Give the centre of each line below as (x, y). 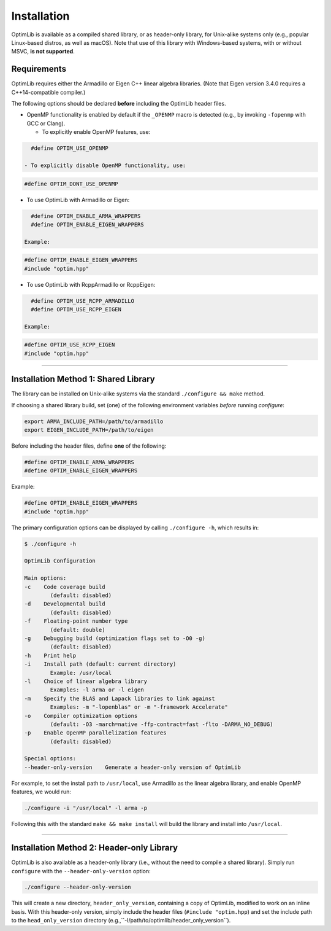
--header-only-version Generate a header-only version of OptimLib (133, 767)
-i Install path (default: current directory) (100, 664)
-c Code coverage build (65, 587)
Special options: (50, 759)
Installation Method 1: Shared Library (83, 379)
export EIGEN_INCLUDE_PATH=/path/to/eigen (89, 430)
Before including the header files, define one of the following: (89, 446)
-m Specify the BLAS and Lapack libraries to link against (120, 698)
